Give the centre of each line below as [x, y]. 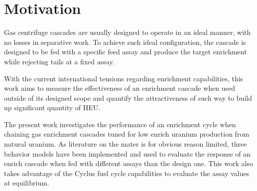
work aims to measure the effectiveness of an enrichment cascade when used [120, 88]
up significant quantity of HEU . [52, 107]
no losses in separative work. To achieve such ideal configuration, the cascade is [125, 42]
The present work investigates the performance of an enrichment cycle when [120, 124]
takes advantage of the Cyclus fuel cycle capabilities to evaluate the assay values [127, 173]
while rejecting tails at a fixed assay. [59, 61]
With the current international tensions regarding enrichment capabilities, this [124, 78]
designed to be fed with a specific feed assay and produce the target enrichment [126, 52]
